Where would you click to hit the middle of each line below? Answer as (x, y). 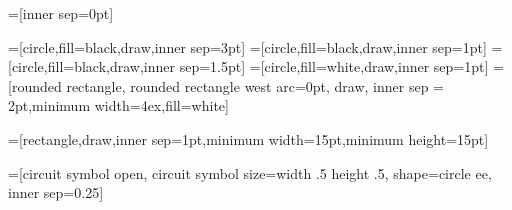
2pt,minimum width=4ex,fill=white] (118, 105)
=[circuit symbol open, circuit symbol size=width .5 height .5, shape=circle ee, (250, 172)
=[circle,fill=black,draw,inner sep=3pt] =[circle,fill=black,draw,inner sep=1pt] (247, 46)
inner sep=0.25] (56, 192)
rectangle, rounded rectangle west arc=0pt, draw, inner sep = (255, 85)
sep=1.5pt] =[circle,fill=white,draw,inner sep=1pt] (334, 66)
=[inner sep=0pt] (61, 13)
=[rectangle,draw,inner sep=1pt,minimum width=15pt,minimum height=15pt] (248, 138)
